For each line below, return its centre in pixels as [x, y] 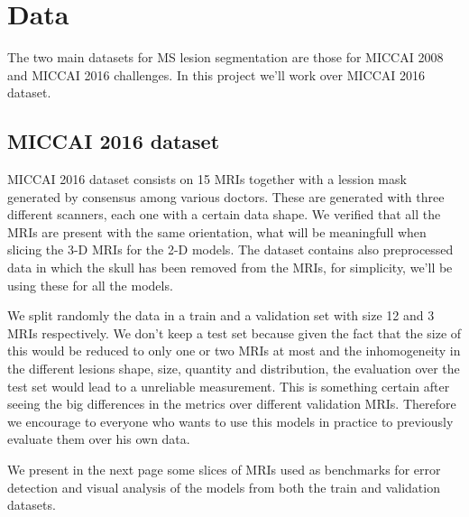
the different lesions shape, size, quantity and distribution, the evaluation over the [234, 369]
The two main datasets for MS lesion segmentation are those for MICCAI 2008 [225, 57]
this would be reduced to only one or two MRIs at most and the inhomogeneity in [234, 351]
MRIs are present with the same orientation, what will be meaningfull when [217, 231]
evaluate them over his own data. [99, 439]
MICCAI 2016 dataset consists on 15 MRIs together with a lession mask [207, 179]
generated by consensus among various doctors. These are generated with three [226, 196]
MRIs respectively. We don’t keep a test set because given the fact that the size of [234, 332]
